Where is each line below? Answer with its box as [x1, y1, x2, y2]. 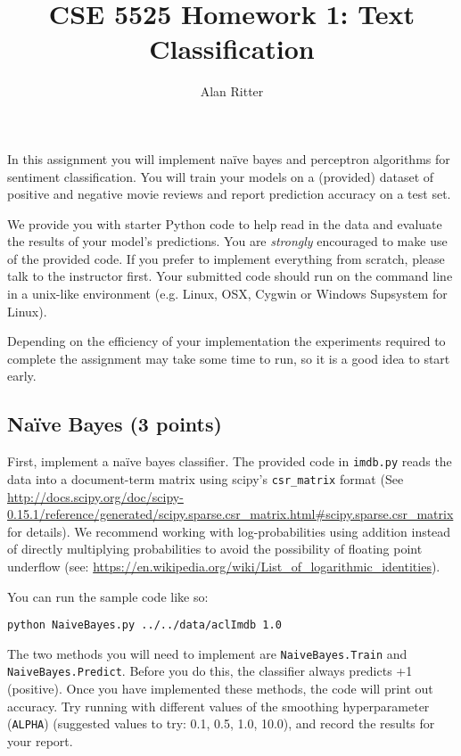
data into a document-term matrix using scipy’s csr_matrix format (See [7, 469, 404, 488]
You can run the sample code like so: [7, 587, 209, 605]
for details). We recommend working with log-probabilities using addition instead [7, 522, 451, 540]
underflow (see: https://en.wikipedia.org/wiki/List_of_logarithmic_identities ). [7, 556, 440, 575]
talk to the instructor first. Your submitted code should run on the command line [7, 267, 453, 285]
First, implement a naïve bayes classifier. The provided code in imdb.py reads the [7, 452, 452, 471]
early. [7, 366, 37, 385]
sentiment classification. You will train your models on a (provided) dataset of [7, 167, 434, 185]
